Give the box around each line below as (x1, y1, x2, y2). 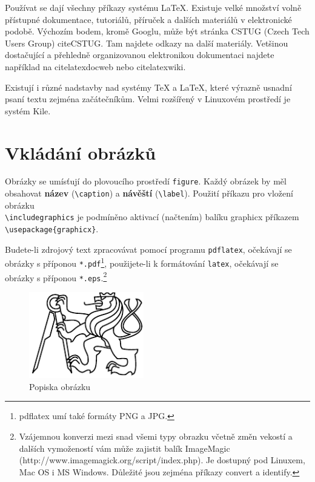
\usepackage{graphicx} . (5, 223, 99, 235)
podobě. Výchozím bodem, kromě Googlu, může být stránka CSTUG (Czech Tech (5, 25, 310, 37)
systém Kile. (5, 104, 51, 117)
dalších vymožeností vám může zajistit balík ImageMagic (19, 441, 230, 454)
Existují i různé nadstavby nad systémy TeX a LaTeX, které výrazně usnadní (5, 80, 292, 93)
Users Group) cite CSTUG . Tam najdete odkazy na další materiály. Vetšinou (5, 36, 288, 49)
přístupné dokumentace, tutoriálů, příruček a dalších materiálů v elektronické (5, 13, 292, 25)
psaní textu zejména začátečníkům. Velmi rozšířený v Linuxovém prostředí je (5, 93, 291, 105)
